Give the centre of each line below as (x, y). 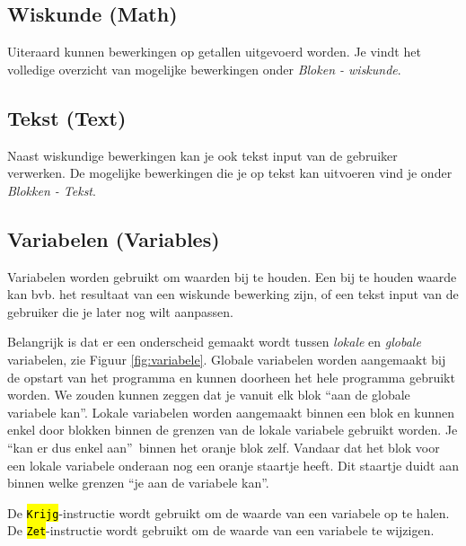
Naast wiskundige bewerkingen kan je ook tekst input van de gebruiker (202, 155)
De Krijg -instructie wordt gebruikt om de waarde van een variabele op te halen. (229, 512)
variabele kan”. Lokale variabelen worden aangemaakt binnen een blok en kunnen (231, 412)
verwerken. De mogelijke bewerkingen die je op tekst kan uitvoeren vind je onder (230, 173)
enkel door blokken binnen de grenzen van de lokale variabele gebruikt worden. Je (233, 430)
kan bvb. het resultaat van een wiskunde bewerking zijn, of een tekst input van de (233, 294)
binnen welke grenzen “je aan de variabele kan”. (138, 483)
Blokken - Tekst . (52, 190)
